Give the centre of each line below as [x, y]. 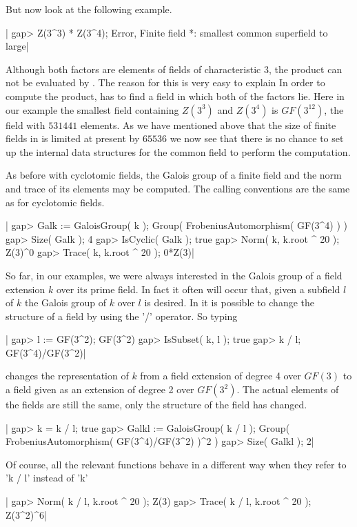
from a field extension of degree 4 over [221, 376]
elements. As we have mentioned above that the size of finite [208, 125]
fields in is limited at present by [73, 138]
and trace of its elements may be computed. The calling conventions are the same [178, 188]
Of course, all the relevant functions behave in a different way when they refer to [176, 464]
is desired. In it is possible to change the [229, 302]
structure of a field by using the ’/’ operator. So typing [122, 316]
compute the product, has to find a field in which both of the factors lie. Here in [175, 96]
